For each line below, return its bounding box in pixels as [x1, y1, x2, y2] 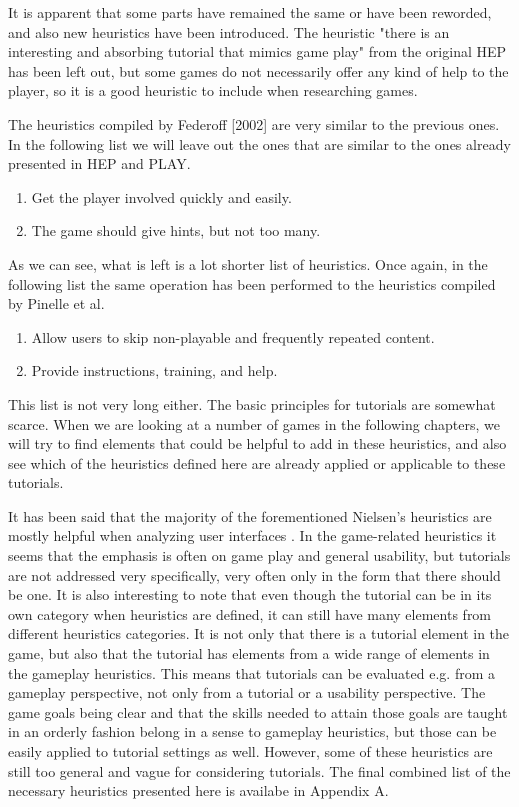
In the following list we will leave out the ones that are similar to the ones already [8, 133, 511, 154]
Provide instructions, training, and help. [31, 360, 278, 381]
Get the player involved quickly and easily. [31, 186, 292, 207]
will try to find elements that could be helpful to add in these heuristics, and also [8, 433, 507, 454]
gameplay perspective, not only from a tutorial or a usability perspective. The [8, 682, 486, 703]
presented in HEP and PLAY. [8, 153, 191, 174]
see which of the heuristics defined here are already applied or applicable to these [8, 452, 506, 473]
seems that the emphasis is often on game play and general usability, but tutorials [8, 545, 511, 566]
